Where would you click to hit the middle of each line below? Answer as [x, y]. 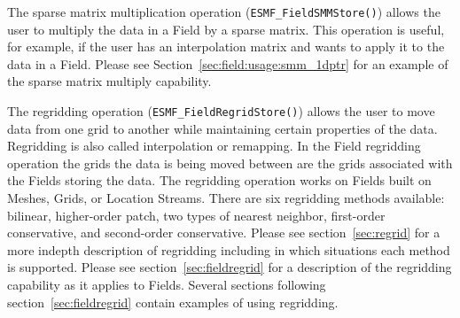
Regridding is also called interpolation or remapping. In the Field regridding [214, 146]
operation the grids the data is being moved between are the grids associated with [230, 163]
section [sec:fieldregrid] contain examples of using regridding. [173, 302]
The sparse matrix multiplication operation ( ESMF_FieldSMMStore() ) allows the [224, 12]
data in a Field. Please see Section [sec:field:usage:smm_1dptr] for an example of [228, 63]
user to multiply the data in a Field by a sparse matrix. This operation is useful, [226, 29]
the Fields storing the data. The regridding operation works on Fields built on [219, 180]
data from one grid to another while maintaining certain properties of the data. [222, 128]
